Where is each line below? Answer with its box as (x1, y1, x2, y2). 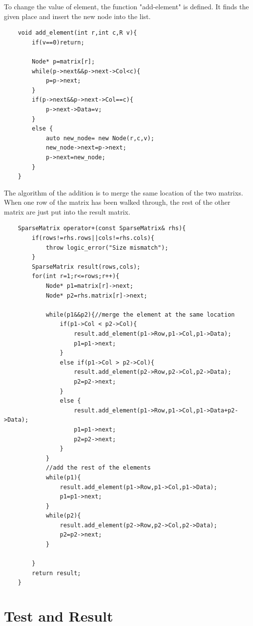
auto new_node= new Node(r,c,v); (45, 134, 154, 142)
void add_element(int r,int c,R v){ (18, 29, 137, 37)
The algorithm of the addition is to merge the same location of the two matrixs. (4, 187, 243, 197)
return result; (32, 569, 81, 577)
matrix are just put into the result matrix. (4, 206, 130, 216)
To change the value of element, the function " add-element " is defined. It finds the (4, 1, 249, 11)
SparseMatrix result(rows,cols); (32, 263, 141, 270)
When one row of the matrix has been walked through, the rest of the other (4, 197, 231, 207)
